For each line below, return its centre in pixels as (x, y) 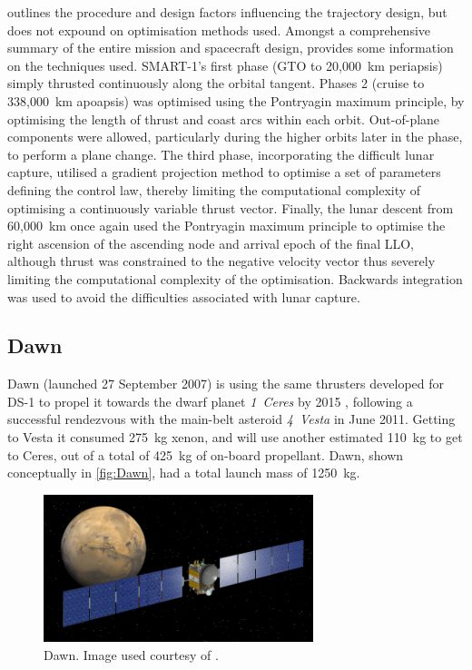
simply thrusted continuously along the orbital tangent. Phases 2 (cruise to (216, 83)
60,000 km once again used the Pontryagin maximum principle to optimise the (226, 226)
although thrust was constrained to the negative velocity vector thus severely (221, 261)
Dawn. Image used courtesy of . (131, 654)
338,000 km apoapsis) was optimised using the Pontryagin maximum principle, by (236, 100)
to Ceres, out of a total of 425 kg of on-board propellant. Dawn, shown (206, 454)
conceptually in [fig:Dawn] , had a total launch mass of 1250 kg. (184, 473)
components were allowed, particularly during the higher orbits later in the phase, (235, 137)
